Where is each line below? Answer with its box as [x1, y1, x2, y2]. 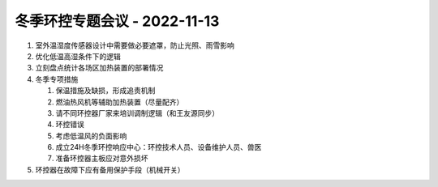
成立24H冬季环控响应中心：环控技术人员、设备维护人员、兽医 [55, 142, 262, 152]
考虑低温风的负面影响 [55, 130, 127, 141]
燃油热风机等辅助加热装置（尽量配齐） [55, 97, 184, 107]
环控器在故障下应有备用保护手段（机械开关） [35, 164, 185, 174]
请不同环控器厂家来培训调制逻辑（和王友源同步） [55, 108, 219, 117]
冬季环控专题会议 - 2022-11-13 [15, 12, 220, 30]
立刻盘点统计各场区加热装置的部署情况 [35, 63, 164, 73]
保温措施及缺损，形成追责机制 [55, 86, 156, 96]
